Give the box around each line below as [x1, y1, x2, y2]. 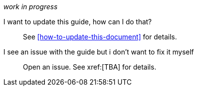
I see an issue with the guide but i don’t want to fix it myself [3, 48, 194, 56]
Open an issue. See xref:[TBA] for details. [23, 63, 157, 71]
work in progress [3, 2, 58, 11]
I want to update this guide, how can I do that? [3, 18, 152, 26]
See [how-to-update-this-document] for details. [23, 33, 177, 41]
